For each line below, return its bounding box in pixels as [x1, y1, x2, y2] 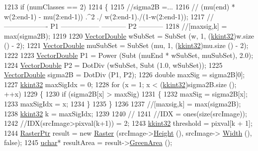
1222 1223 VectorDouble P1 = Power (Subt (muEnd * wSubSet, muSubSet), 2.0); [4, 50, 254, 60]
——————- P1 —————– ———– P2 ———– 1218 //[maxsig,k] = [4, 21, 227, 31]
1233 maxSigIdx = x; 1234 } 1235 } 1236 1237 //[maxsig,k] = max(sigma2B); [4, 98, 241, 108]
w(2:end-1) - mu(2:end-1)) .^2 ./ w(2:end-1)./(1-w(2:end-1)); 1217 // [4, 11, 214, 21]
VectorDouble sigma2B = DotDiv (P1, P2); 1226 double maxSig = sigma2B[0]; [4, 69, 245, 80]
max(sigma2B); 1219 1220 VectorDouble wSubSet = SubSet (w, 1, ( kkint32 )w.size [4, 30, 255, 41]
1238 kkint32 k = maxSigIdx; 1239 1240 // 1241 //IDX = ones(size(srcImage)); [4, 108, 247, 118]
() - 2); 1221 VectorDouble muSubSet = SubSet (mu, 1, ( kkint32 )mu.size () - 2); [4, 40, 249, 50]
